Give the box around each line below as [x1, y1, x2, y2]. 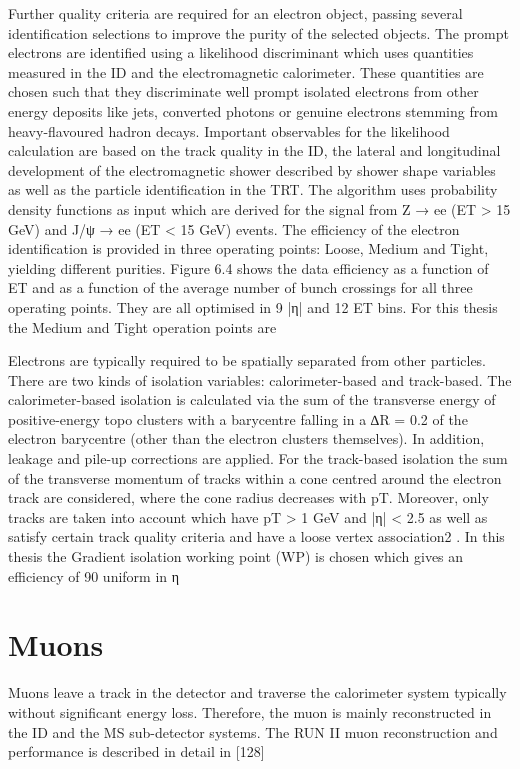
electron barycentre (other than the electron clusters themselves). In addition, [8, 428, 485, 449]
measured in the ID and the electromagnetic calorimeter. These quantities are [8, 61, 484, 82]
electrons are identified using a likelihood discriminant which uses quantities [8, 42, 474, 63]
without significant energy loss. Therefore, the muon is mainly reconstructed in [8, 701, 492, 722]
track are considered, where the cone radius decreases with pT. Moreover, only [8, 487, 489, 508]
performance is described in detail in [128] [8, 741, 265, 762]
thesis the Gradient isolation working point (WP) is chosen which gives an [8, 546, 464, 567]
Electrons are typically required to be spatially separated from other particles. [8, 350, 487, 371]
